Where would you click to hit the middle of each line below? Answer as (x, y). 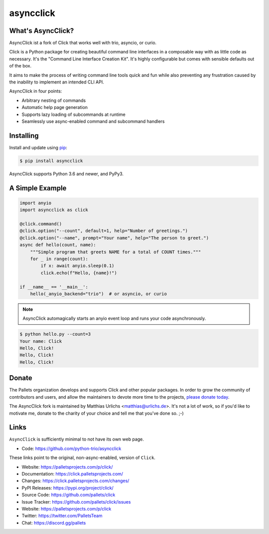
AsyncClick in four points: (36, 91)
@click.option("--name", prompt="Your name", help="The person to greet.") (114, 238)
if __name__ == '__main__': (54, 287)
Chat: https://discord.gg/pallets (54, 523)
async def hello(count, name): (58, 245)
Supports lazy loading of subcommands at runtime (73, 114)
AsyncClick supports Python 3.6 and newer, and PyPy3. (67, 174)
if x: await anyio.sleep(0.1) (77, 266)
